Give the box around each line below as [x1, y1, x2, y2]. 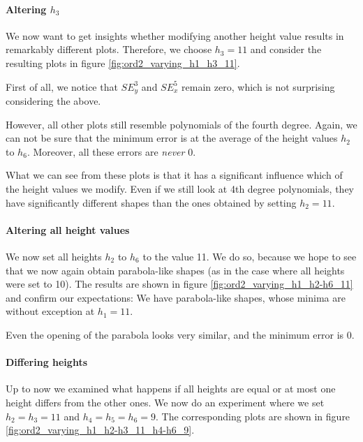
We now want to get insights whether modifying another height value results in [6, 28, 344, 43]
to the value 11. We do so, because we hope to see [142, 249, 357, 263]
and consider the [250, 42, 322, 57]
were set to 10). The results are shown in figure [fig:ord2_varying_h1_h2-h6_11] [6, 277, 353, 291]
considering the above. [6, 94, 101, 108]
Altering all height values [6, 222, 130, 237]
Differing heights [6, 355, 87, 369]
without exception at [6, 304, 95, 318]
